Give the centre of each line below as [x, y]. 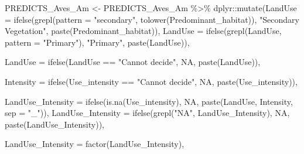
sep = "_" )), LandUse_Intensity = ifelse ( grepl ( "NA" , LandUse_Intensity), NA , [147, 113]
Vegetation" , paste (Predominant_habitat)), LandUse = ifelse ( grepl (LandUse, [143, 31]
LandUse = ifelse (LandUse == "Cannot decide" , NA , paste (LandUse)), [133, 62]
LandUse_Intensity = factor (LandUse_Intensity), [95, 144]
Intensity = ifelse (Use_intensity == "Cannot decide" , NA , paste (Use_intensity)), [151, 81]
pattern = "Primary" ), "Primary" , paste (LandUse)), [97, 42]
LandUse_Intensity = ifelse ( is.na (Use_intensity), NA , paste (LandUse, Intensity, [149, 101]
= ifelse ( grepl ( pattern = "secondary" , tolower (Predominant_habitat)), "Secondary [152, 19]
